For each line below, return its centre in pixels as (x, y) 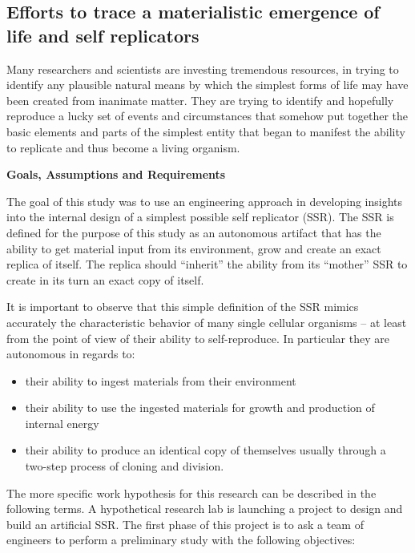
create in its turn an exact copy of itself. (105, 279)
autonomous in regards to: (71, 354)
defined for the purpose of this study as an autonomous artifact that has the (194, 232)
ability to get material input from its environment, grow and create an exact (194, 248)
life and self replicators (103, 35)
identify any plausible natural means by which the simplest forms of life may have (207, 85)
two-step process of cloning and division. (125, 466)
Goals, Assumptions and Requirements (116, 174)
